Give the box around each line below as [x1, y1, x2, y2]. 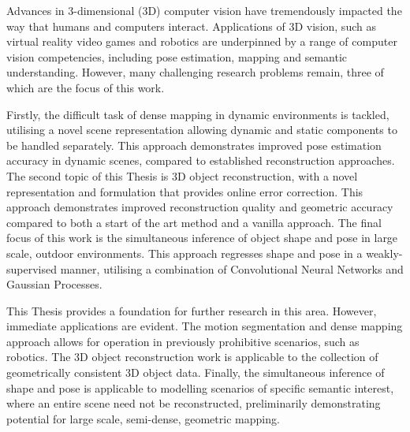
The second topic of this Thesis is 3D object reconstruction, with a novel [6, 167, 358, 184]
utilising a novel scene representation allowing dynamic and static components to [6, 121, 397, 138]
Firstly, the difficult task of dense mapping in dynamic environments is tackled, [6, 106, 389, 122]
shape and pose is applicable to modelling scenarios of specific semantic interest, [6, 379, 394, 396]
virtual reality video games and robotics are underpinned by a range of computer [6, 33, 397, 50]
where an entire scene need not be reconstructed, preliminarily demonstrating [6, 395, 381, 412]
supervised [6, 260, 57, 277]
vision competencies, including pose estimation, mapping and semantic [6, 48, 348, 65]
